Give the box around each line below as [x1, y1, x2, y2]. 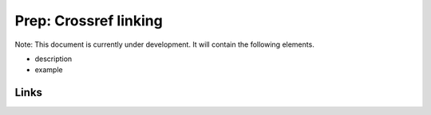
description [34, 54, 73, 63]
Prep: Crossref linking [14, 12, 163, 29]
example [34, 65, 63, 75]
